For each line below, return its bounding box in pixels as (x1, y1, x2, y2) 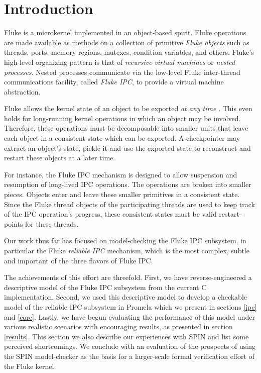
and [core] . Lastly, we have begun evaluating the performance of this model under (4, 311, 255, 322)
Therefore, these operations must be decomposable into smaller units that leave (4, 123, 248, 133)
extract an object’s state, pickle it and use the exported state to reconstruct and (4, 142, 251, 153)
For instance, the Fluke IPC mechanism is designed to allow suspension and (4, 169, 237, 179)
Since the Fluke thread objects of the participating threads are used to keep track (4, 199, 255, 209)
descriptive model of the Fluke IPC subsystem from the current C (4, 282, 207, 292)
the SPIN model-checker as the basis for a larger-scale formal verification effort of (4, 350, 254, 361)
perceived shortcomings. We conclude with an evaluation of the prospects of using (4, 341, 256, 351)
